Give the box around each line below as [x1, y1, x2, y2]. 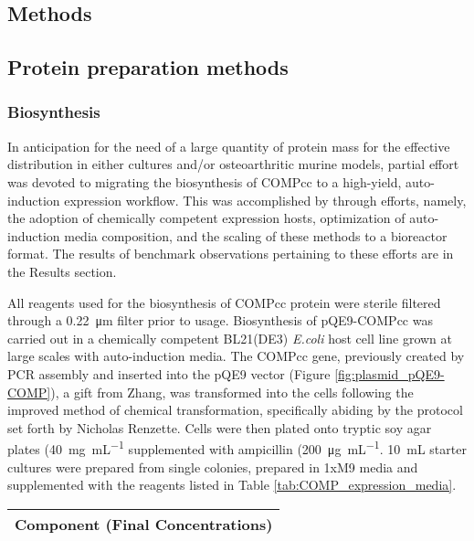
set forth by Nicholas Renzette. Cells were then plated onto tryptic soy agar [7, 418, 432, 437]
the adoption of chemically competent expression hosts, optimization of [7, 208, 406, 228]
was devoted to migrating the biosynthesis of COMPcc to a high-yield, [7, 172, 402, 191]
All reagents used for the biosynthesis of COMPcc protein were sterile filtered [7, 292, 441, 312]
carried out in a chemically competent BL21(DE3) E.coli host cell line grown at [7, 328, 453, 347]
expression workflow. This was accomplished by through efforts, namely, [64, 190, 467, 209]
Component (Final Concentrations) [15, 513, 273, 535]
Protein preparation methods [7, 53, 289, 81]
